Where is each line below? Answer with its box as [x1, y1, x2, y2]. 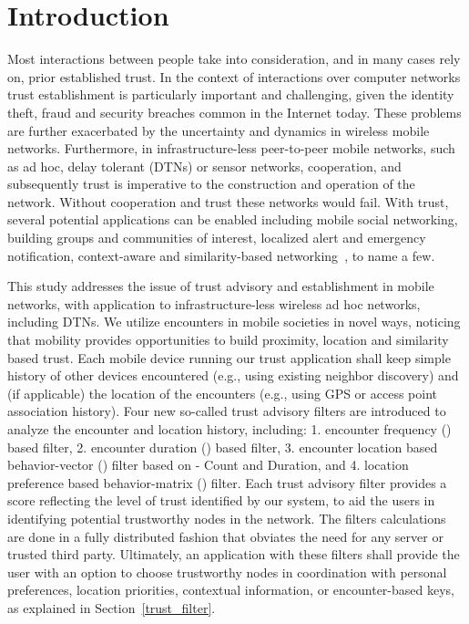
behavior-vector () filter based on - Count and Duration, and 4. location [7, 455, 409, 474]
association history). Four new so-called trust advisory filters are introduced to [7, 401, 446, 421]
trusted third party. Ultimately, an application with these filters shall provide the [7, 545, 460, 564]
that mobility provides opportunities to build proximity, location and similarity [7, 330, 449, 349]
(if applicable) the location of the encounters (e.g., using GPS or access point [7, 383, 438, 402]
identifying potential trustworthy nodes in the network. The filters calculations [7, 508, 446, 527]
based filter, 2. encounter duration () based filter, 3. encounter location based [7, 437, 438, 456]
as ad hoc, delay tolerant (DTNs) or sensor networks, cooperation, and [7, 156, 402, 175]
